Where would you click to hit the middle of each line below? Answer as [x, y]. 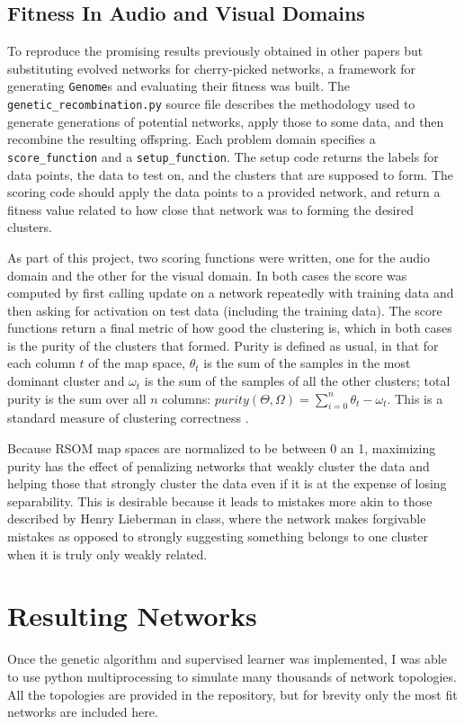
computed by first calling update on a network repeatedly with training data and [231, 293]
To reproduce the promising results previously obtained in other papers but [215, 51]
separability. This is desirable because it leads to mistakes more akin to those [220, 501]
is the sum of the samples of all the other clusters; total [297, 381]
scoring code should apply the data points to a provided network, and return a [224, 192]
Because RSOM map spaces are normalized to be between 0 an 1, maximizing [222, 448]
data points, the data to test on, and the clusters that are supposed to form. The [231, 174]
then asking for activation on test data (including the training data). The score [225, 310]
